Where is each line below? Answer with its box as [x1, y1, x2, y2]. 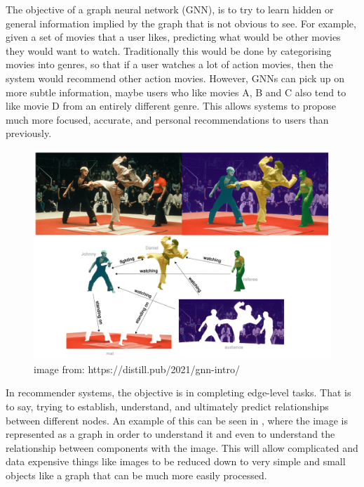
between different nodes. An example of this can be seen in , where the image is [6, 413, 348, 427]
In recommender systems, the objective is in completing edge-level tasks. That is [6, 385, 351, 400]
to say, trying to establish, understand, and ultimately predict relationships [6, 399, 329, 414]
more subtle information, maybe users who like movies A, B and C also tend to [6, 84, 346, 99]
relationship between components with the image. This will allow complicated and [6, 440, 358, 455]
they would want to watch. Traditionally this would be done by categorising [6, 43, 332, 58]
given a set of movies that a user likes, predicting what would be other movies [6, 30, 341, 44]
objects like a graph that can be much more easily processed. [6, 467, 267, 482]
